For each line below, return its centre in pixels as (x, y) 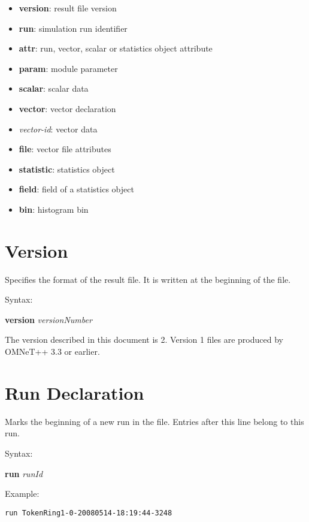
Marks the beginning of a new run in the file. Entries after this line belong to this (154, 421)
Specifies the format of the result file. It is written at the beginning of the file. (148, 279)
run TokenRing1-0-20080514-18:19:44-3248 (89, 513)
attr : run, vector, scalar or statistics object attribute (116, 48)
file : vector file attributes (65, 149)
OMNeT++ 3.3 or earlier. (52, 351)
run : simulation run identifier (73, 28)
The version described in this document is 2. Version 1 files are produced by (144, 340)
